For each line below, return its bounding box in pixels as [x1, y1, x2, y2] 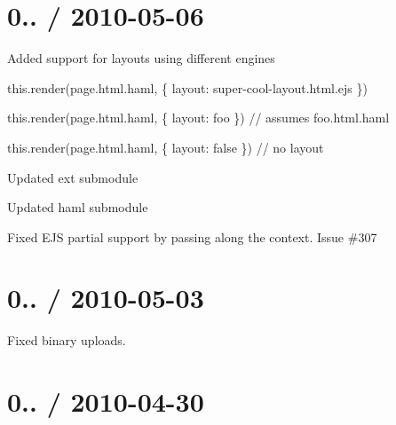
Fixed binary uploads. [7, 331, 126, 350]
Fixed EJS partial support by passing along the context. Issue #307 [7, 227, 377, 246]
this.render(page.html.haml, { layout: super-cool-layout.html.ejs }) [7, 78, 368, 97]
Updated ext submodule [7, 168, 139, 186]
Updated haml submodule [7, 198, 148, 216]
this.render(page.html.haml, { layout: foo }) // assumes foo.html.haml [7, 108, 390, 127]
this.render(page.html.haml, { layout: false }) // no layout [7, 138, 324, 156]
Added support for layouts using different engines [7, 49, 275, 67]
